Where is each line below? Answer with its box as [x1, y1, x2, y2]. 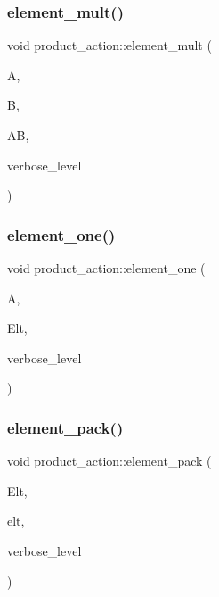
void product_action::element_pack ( [7, 452, 212, 470]
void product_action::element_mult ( [7, 36, 212, 54]
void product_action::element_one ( [7, 259, 206, 277]
